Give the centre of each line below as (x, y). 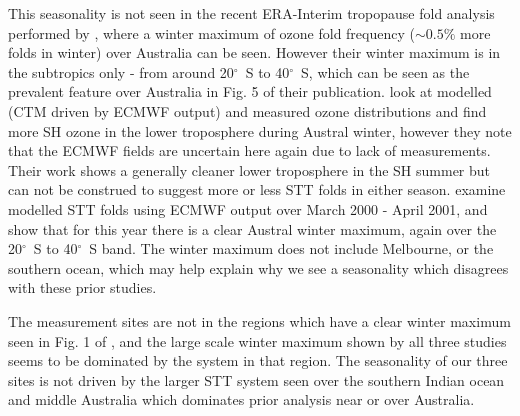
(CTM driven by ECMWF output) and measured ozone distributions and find (247, 110)
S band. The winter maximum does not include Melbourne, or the (291, 248)
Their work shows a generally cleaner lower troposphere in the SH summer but (249, 169)
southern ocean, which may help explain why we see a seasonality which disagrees (258, 267)
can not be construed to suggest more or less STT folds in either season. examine (257, 189)
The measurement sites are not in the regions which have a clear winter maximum (259, 320)
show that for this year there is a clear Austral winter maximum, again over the (252, 228)
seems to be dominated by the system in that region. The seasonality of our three (258, 360)
